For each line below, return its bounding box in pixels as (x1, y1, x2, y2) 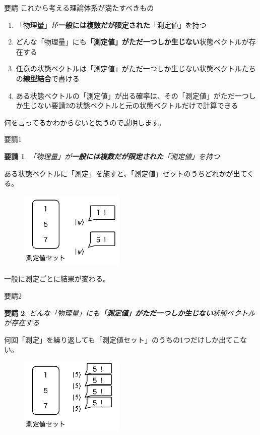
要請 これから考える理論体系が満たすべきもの (4, 3, 154, 13)
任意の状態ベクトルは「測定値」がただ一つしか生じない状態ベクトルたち (16, 63, 256, 74)
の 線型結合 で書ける (16, 73, 80, 83)
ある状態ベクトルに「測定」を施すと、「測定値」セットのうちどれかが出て (4, 168, 247, 178)
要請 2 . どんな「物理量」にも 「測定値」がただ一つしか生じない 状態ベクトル (4, 307, 255, 318)
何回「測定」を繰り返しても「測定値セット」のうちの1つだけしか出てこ (4, 334, 240, 345)
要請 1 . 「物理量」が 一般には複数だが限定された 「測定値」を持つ (4, 151, 220, 161)
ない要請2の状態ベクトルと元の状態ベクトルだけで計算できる (37, 100, 238, 111)
